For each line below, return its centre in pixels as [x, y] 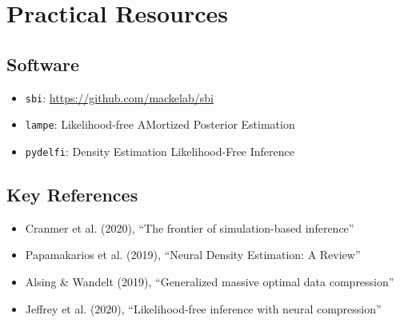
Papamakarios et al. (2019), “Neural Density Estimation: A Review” [193, 255]
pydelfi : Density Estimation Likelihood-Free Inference [160, 151]
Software [43, 64]
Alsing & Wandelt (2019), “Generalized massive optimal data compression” [210, 281]
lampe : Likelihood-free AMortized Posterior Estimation [160, 124]
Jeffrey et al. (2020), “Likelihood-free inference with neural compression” [203, 308]
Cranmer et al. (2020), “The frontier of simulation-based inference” [190, 227]
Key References [72, 194]
